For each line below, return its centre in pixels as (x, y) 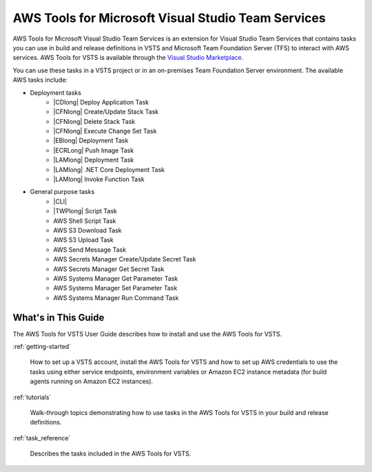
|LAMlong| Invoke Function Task (99, 180)
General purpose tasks (62, 192)
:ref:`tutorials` (32, 397)
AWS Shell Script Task (85, 221)
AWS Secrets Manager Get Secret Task (109, 269)
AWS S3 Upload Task (83, 240)
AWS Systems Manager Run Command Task (116, 298)
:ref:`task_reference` (42, 438)
